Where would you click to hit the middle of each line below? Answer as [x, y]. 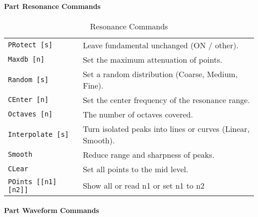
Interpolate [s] [38, 134]
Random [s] [28, 79]
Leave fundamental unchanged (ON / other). [161, 45]
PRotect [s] [31, 45]
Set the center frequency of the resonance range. [166, 100]
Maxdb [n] [26, 59]
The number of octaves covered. [138, 114]
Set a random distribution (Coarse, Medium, [160, 74]
